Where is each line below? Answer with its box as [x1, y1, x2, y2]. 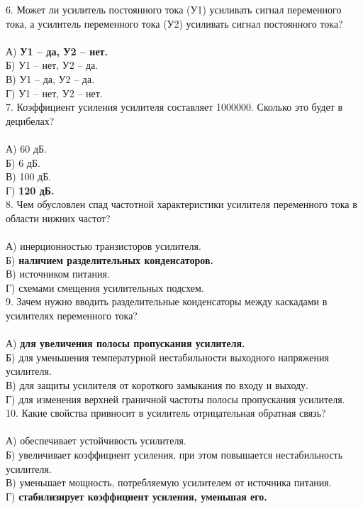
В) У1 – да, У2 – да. [6, 71, 95, 86]
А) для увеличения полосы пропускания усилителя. [6, 336, 245, 351]
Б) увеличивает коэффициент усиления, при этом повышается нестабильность [6, 447, 343, 461]
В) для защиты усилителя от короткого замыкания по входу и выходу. [6, 378, 308, 393]
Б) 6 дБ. [6, 155, 40, 170]
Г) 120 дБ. [6, 182, 55, 197]
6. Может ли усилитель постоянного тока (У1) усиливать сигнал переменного [6, 2, 342, 16]
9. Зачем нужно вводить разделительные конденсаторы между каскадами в [6, 294, 328, 309]
